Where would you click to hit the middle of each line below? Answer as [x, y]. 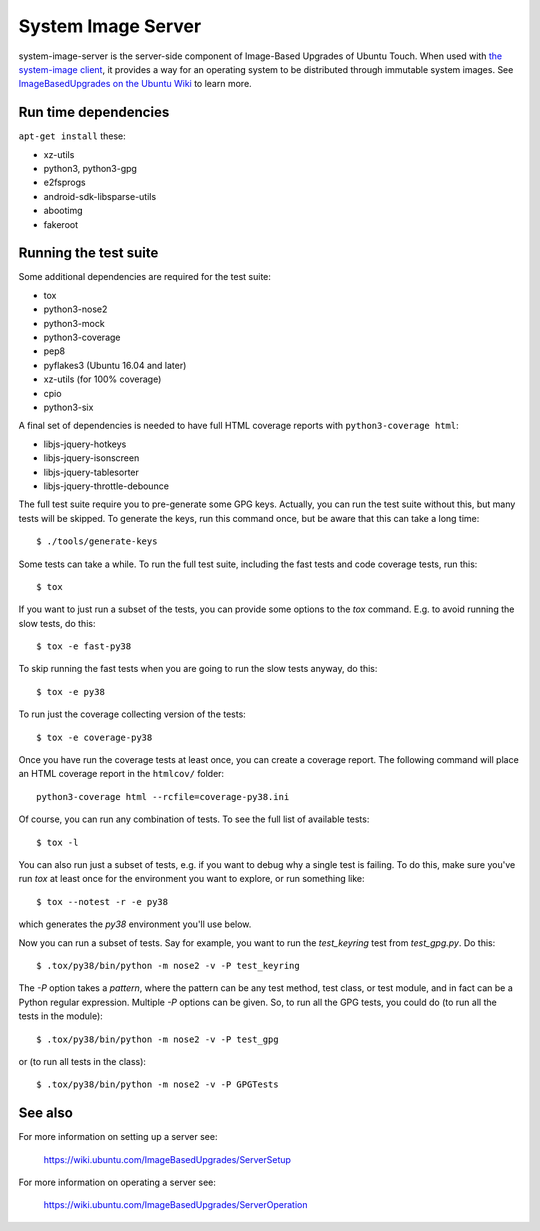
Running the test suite [88, 253]
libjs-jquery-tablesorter [91, 472]
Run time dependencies [94, 112]
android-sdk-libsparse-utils [100, 196]
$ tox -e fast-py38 [84, 646]
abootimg [63, 211]
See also [46, 1113]
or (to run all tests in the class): [82, 1061]
